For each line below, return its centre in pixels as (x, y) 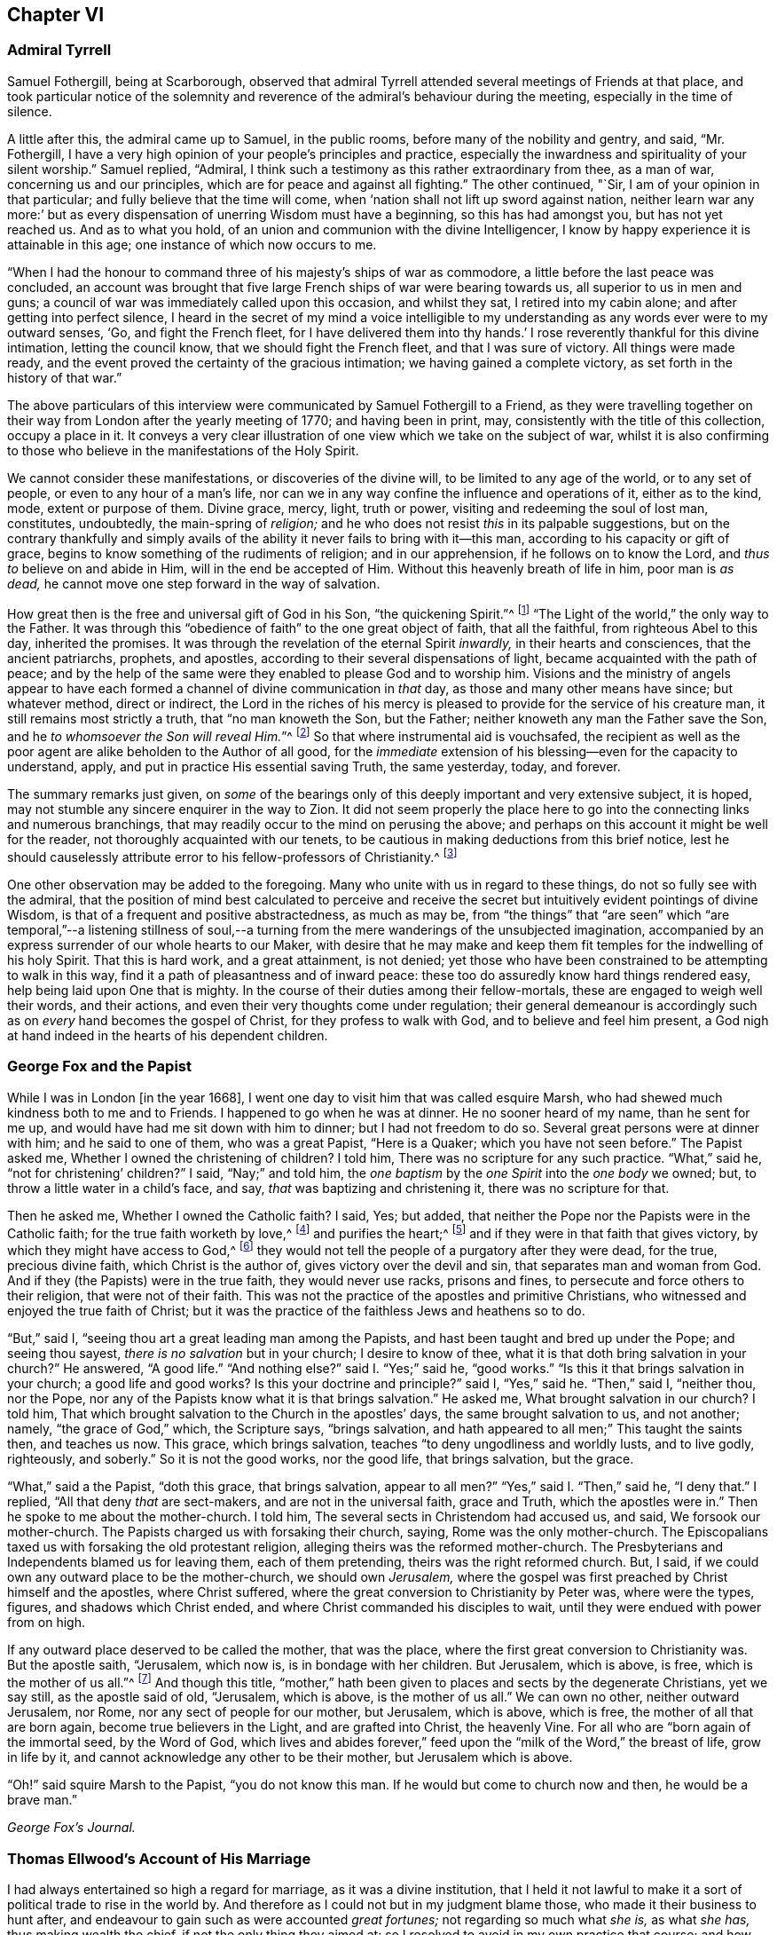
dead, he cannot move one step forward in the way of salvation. (194, 583)
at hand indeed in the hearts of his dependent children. (168, 1035)
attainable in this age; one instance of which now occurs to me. (192, 244)
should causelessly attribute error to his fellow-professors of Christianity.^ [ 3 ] (232, 856)
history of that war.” (65, 377)
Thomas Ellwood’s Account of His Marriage (159, 1858)
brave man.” (42, 1800)
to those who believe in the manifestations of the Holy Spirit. (183, 450)
